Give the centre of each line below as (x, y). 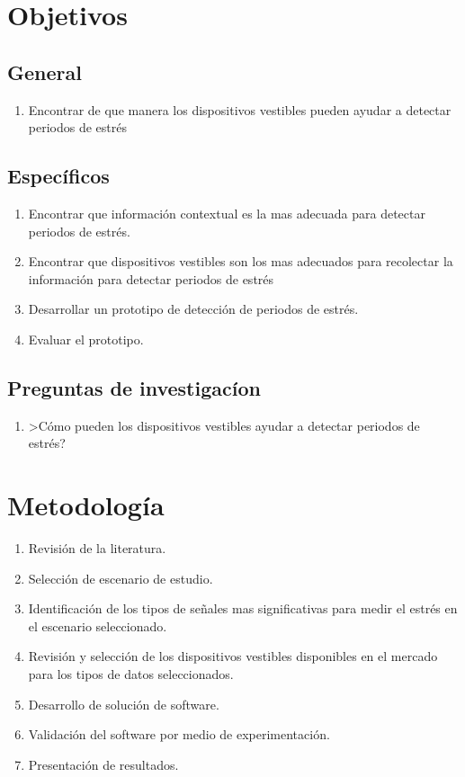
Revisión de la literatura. (97, 548)
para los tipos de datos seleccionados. (131, 674)
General (45, 71)
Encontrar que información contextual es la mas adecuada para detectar (227, 213)
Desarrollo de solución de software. (124, 704)
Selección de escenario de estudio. (121, 578)
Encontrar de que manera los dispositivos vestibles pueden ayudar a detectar (240, 109)
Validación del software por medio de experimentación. (179, 734)
